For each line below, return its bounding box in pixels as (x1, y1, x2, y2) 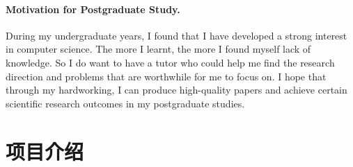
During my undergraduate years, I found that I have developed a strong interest (6, 28, 347, 42)
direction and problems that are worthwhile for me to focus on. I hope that (6, 69, 327, 83)
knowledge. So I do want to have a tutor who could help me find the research (6, 55, 335, 69)
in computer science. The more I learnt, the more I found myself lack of (6, 42, 311, 56)
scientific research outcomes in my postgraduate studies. (6, 96, 245, 110)
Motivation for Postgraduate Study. (6, 1, 180, 16)
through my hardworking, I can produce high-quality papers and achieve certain (6, 82, 347, 97)
